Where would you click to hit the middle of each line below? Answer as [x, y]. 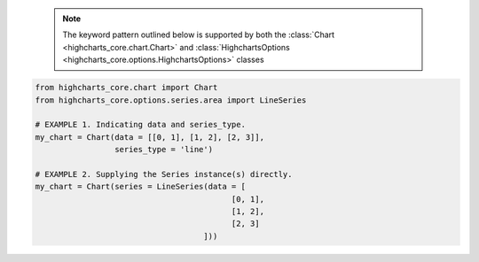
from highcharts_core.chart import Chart [126, 88]
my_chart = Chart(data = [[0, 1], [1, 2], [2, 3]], [150, 137]
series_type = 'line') [163, 150]
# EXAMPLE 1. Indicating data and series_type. [140, 125]
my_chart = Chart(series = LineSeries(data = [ [140, 187]
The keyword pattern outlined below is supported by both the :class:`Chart [199, 35]
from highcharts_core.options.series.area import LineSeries [171, 100]
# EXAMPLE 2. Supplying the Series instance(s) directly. [164, 174]
